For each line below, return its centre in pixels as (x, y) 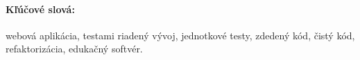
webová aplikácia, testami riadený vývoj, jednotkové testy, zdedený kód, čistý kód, (180, 35)
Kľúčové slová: (40, 9)
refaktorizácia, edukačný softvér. (74, 49)
